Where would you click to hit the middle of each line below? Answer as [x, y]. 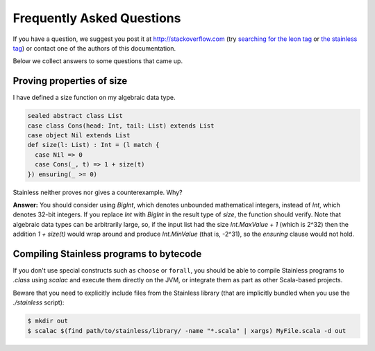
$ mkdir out [48, 321]
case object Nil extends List [79, 135]
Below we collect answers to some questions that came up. [98, 61]
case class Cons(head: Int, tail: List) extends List [121, 126]
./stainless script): [39, 302]
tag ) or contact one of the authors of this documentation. [94, 48]
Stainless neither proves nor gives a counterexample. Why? [98, 192]
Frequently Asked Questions [97, 18]
